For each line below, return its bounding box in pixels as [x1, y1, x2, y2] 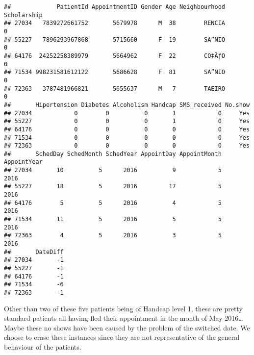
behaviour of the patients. [4, 342, 81, 352]
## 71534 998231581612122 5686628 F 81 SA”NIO [4, 69, 226, 76]
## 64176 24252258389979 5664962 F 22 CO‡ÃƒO [4, 52, 226, 59]
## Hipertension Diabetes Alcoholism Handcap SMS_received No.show [4, 101, 250, 108]
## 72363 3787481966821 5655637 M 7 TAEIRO [4, 85, 226, 92]
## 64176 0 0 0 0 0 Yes [4, 126, 250, 133]
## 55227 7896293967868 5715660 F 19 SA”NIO [4, 36, 226, 43]
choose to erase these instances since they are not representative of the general [4, 332, 240, 342]
